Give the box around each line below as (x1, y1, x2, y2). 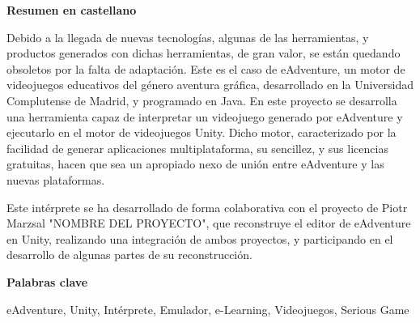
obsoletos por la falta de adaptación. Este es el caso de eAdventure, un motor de (6, 60, 405, 77)
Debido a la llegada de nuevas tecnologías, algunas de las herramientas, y (6, 28, 369, 45)
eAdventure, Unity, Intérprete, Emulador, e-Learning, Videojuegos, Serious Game (6, 300, 409, 317)
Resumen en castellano (6, 2, 137, 18)
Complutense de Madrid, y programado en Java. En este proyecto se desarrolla (6, 91, 397, 108)
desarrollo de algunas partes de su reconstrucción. (6, 246, 252, 263)
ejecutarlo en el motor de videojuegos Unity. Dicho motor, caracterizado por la (6, 124, 397, 141)
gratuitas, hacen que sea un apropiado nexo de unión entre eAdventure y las (6, 155, 384, 172)
